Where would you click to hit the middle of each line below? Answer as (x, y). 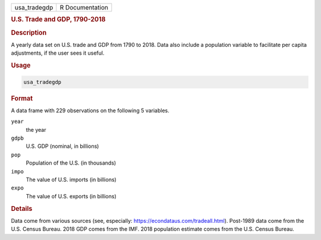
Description (29, 33)
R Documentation (84, 7)
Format (22, 98)
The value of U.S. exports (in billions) (71, 196)
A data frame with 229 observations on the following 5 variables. (90, 110)
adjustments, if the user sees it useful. (58, 53)
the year (36, 130)
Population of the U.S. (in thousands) (71, 163)
